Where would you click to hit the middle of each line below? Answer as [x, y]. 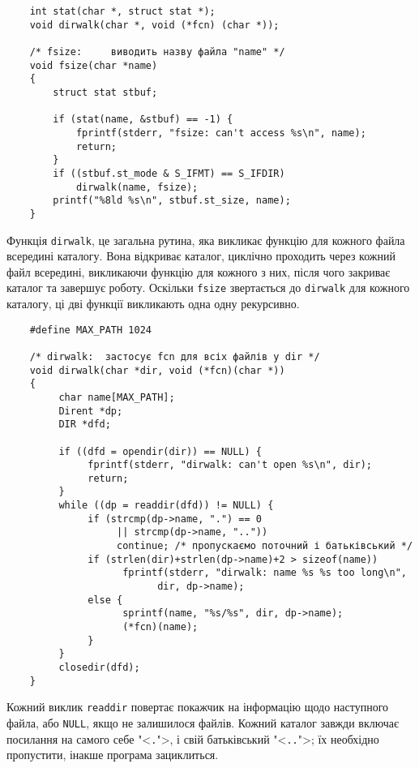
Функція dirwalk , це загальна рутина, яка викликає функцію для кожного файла [206, 240]
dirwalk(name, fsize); [137, 187]
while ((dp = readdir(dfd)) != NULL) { [166, 506]
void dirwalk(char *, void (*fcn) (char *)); [154, 25]
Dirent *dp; [91, 411]
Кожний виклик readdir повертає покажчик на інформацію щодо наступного [198, 707]
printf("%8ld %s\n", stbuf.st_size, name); [172, 201]
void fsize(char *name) [94, 65]
